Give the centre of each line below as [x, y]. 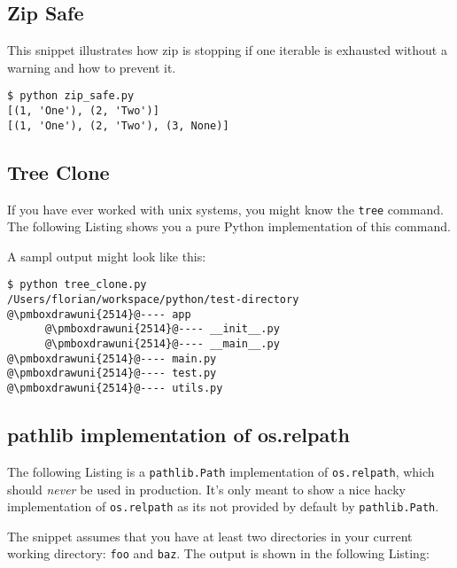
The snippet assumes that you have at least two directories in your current [210, 536]
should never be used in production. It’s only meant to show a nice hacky [206, 489]
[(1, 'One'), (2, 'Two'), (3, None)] [118, 125]
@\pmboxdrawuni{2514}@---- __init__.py [162, 329]
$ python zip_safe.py [71, 96]
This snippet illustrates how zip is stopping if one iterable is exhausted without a [227, 50]
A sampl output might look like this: [107, 256]
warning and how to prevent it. [92, 67]
